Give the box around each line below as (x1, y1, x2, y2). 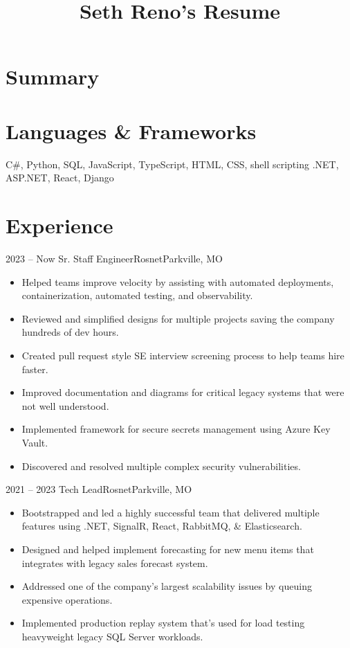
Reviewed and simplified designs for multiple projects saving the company (21, 311, 335, 325)
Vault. (21, 435, 48, 449)
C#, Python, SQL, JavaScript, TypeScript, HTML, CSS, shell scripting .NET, (6, 156, 339, 171)
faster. (21, 361, 48, 376)
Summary (6, 62, 100, 91)
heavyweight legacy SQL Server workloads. (21, 629, 203, 643)
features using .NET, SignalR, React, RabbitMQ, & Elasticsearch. (21, 519, 302, 533)
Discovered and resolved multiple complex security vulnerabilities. (21, 458, 301, 473)
